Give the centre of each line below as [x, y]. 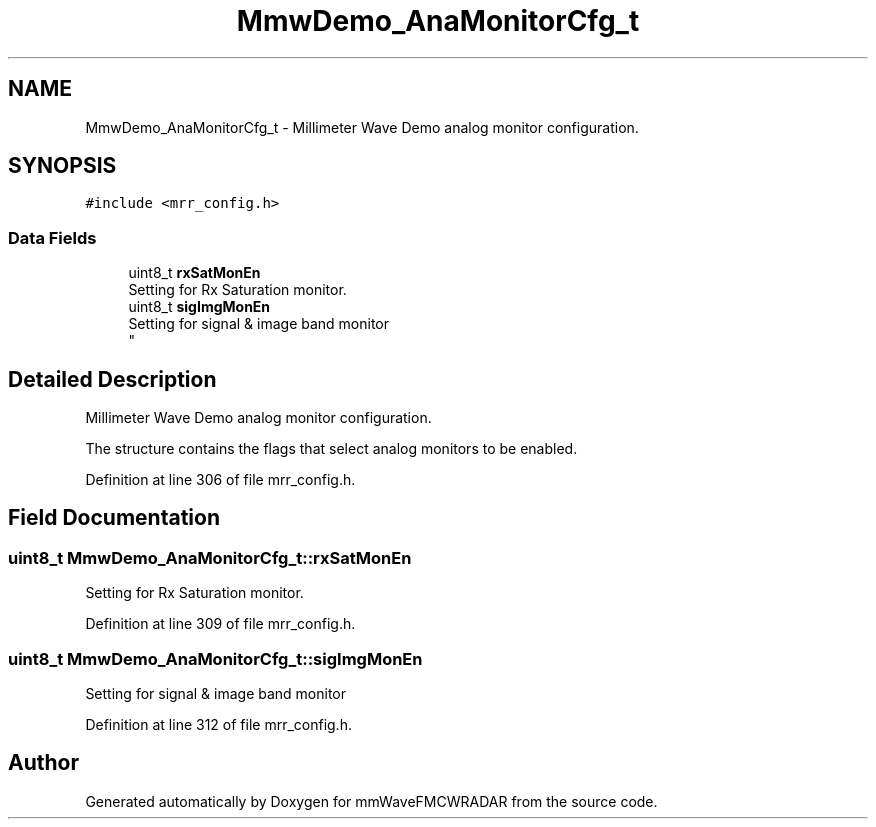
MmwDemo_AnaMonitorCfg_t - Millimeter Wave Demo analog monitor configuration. [362, 127]
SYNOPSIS [62, 166]
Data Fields [52, 237]
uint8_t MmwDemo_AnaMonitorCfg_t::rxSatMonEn [210, 557]
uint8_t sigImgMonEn [199, 307]
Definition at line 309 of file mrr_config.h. [220, 624]
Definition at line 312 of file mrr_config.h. [218, 724]
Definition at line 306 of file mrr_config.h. [220, 480]
